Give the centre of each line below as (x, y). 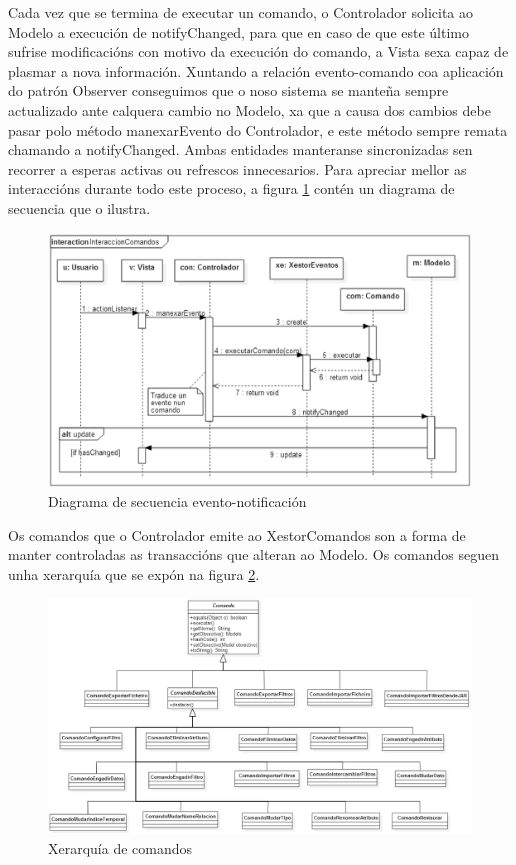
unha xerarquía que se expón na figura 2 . (134, 573)
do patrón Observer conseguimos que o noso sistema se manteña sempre (228, 90)
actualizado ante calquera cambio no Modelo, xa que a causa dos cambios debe (249, 109)
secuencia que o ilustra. (79, 207)
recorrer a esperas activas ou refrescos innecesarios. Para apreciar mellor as (237, 168)
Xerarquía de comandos (120, 847)
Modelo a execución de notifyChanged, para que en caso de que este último (239, 31)
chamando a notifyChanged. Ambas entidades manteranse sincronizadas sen (240, 149)
